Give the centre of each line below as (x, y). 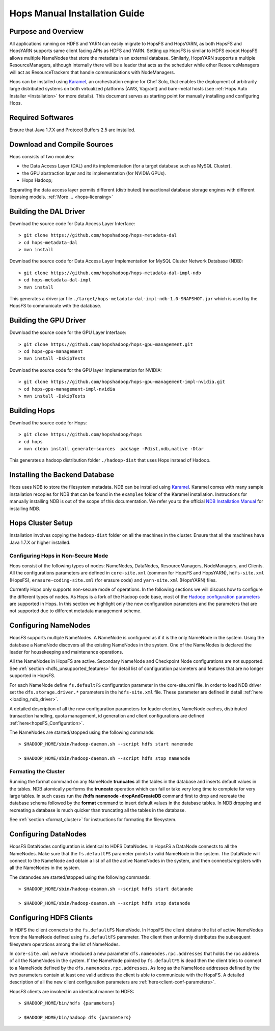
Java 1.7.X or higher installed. (40, 542)
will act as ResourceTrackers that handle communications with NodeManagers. (92, 72)
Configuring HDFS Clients (51, 917)
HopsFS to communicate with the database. (55, 306)
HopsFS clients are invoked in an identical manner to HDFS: (72, 991)
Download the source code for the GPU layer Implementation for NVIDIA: (86, 370)
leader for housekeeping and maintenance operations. (66, 652)
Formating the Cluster (37, 771)
